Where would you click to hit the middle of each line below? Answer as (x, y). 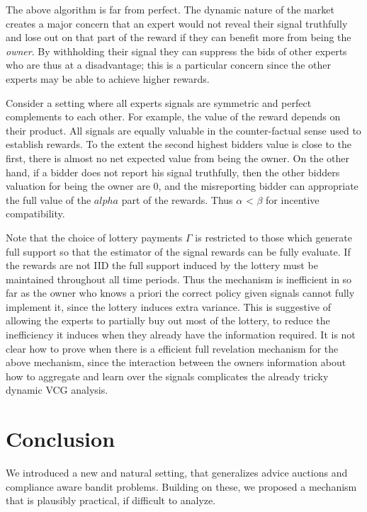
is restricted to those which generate (273, 237)
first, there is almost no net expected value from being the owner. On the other (177, 158)
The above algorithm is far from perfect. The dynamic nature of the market (170, 9)
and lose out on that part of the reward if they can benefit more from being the (179, 37)
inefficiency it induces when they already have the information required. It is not (181, 335)
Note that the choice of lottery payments (94, 237)
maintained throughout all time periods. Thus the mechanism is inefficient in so (179, 279)
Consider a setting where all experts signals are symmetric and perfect (159, 102)
